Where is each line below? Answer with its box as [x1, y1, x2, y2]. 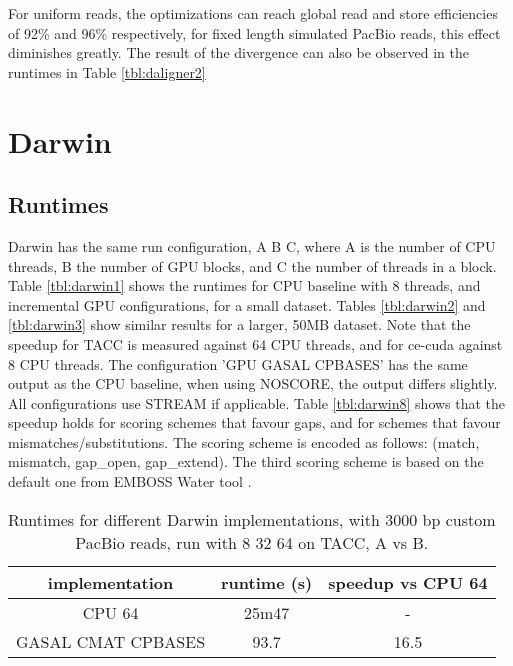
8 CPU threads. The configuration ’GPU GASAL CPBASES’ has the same [8, 353, 468, 374]
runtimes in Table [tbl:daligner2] [8, 61, 206, 82]
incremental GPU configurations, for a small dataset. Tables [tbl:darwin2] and [8, 294, 486, 315]
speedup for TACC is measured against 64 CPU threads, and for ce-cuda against [8, 333, 503, 354]
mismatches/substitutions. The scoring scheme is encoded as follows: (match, [8, 431, 480, 452]
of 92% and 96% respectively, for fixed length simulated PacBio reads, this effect [8, 22, 501, 43]
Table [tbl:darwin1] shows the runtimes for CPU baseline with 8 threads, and [8, 275, 481, 296]
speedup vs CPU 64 [328, 570, 488, 594]
